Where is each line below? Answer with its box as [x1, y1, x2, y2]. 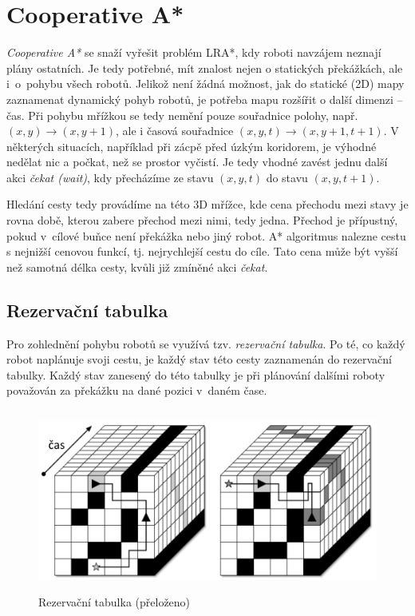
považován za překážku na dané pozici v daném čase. [6, 382, 267, 399]
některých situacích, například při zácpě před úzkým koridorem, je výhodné [6, 137, 377, 154]
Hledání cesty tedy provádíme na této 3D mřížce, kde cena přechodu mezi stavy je [6, 196, 409, 213]
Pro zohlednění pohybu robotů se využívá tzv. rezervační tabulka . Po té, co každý [6, 335, 405, 352]
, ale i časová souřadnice [116, 122, 234, 139]
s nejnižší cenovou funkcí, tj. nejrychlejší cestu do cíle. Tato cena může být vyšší [6, 243, 398, 260]
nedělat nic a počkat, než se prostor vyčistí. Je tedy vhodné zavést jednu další [6, 153, 388, 170]
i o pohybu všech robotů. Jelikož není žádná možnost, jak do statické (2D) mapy [6, 75, 405, 92]
